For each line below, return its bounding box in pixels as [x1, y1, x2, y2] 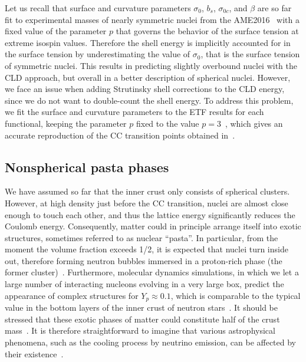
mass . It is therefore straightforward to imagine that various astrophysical [5, 324, 275, 337]
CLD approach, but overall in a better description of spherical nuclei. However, [5, 71, 291, 83]
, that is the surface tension [200, 48, 300, 60]
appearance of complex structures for [5, 289, 139, 301]
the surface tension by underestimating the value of [5, 48, 190, 60]
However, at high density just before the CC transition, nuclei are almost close [5, 196, 288, 209]
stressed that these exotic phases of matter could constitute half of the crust [5, 312, 280, 325]
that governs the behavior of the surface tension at [116, 25, 299, 37]
